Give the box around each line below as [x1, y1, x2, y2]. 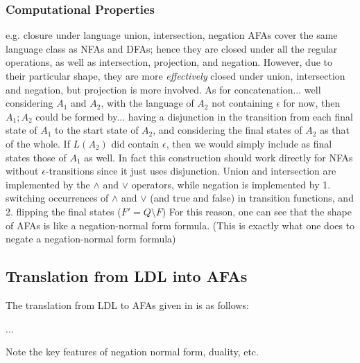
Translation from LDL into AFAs [6, 265, 248, 287]
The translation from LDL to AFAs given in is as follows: [6, 297, 249, 312]
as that [320, 123, 350, 137]
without [6, 163, 39, 178]
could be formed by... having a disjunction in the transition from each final [35, 109, 353, 123]
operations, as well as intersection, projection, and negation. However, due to [6, 55, 333, 69]
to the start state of [55, 123, 139, 137]
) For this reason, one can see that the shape [162, 204, 352, 218]
